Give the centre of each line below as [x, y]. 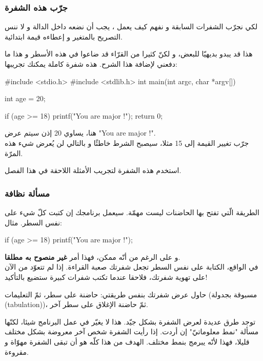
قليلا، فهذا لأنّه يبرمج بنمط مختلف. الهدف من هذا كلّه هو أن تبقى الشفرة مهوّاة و [127, 341]
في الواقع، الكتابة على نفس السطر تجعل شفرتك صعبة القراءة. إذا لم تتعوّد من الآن [131, 267]
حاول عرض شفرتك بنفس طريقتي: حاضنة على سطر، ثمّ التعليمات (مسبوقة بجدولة [131, 294]
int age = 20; [25, 98]
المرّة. [14, 153]
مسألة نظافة [27, 193]
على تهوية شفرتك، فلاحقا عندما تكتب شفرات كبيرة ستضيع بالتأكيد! [106, 277]
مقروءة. [17, 351]
